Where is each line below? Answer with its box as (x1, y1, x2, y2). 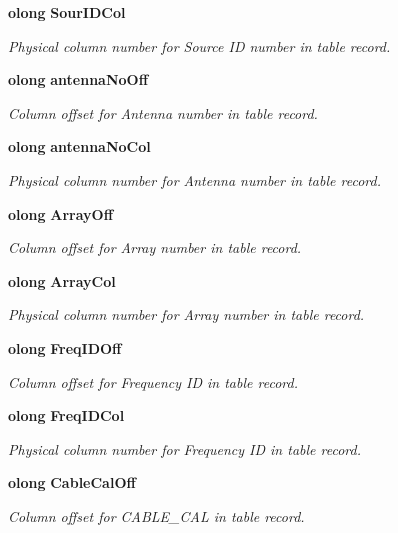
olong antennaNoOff (8, 69, 149, 90)
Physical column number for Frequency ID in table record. (8, 438, 361, 459)
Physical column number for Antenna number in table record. (8, 169, 381, 190)
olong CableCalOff (8, 472, 136, 493)
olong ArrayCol (8, 270, 116, 291)
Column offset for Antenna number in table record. (8, 102, 318, 123)
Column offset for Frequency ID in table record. (8, 371, 298, 392)
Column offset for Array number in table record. (8, 237, 302, 258)
